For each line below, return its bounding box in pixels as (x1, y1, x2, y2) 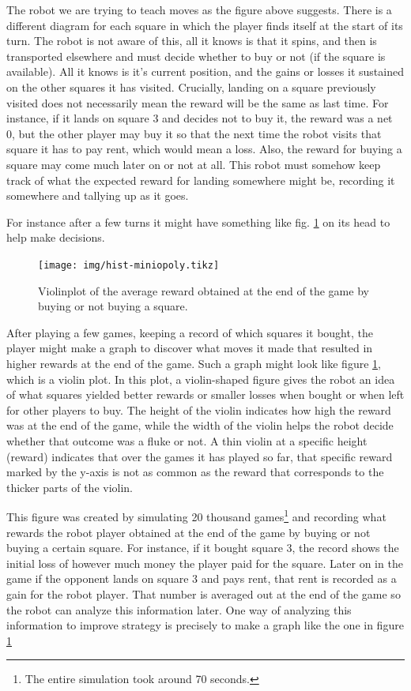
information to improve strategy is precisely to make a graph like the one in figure (6, 617, 404, 633)
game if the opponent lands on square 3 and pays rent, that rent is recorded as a (6, 570, 397, 587)
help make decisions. (6, 229, 105, 246)
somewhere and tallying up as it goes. (6, 187, 189, 204)
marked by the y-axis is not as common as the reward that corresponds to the (6, 464, 384, 480)
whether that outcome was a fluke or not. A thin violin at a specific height (6, 432, 368, 449)
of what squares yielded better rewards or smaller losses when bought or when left (6, 386, 405, 403)
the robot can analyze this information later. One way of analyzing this (6, 601, 352, 618)
